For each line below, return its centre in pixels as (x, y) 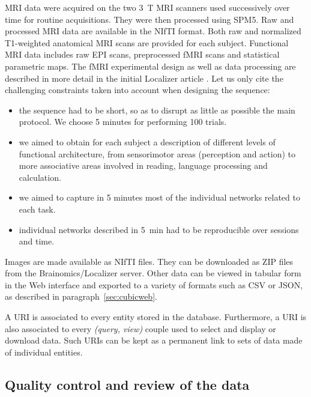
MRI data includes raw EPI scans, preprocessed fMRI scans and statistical (142, 54)
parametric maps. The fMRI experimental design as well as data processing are (150, 66)
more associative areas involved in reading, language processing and (143, 165)
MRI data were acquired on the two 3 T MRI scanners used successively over (147, 7)
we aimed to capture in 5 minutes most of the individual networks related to (159, 197)
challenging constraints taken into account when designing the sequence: (137, 90)
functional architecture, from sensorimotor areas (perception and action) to (157, 153)
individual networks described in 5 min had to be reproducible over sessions (159, 229)
